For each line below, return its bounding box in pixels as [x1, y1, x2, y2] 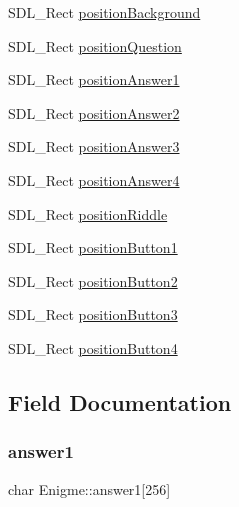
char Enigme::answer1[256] [8, 478, 171, 499]
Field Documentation [8, 386, 232, 417]
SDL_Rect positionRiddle [8, 203, 168, 224]
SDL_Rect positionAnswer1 [8, 69, 180, 90]
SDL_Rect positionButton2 [8, 270, 178, 291]
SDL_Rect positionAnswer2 [8, 102, 180, 123]
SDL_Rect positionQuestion [8, 35, 182, 56]
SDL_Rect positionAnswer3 [8, 136, 180, 157]
